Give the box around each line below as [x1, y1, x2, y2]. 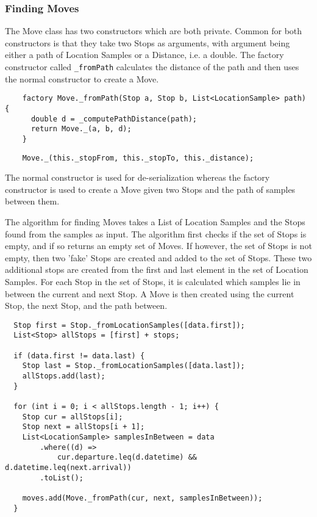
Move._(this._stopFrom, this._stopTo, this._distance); [22, 153, 254, 162]
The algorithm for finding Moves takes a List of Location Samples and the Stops [5, 215, 305, 228]
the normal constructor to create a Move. [5, 72, 159, 85]
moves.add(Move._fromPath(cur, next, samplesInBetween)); [22, 493, 263, 502]
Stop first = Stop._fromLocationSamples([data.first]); [13, 320, 245, 330]
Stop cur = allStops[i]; [22, 412, 123, 421]
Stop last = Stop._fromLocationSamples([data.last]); [22, 361, 245, 371]
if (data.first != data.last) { [13, 351, 145, 360]
